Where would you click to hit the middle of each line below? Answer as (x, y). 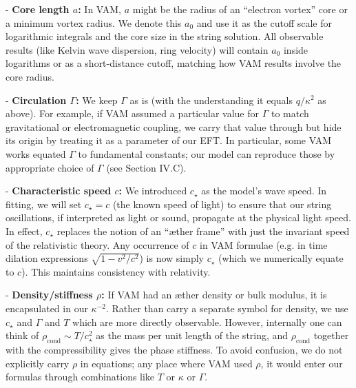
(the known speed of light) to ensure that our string (222, 204)
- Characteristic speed (59, 191)
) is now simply (171, 258)
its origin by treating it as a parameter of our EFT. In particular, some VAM (169, 140)
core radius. (30, 76)
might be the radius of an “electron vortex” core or (240, 9)
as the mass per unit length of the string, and (192, 335)
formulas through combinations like (80, 377)
